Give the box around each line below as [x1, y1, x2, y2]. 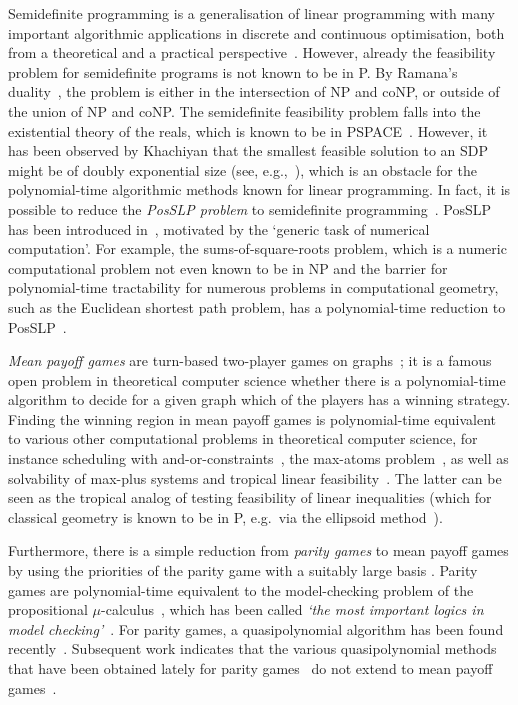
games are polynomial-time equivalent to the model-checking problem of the [8, 579, 474, 600]
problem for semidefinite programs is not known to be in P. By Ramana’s [8, 61, 458, 82]
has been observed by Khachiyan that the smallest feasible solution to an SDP [8, 140, 489, 161]
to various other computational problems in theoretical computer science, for [8, 428, 478, 449]
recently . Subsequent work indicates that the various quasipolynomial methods [8, 638, 497, 659]
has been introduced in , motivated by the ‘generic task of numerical [8, 218, 430, 239]
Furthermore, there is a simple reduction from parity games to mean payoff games [8, 540, 509, 561]
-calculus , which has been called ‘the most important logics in [101, 599, 484, 620]
